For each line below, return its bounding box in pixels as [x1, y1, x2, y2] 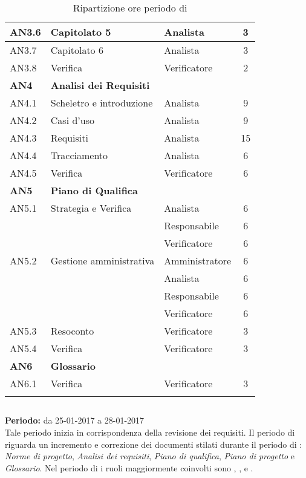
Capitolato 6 [50, 43, 103, 57]
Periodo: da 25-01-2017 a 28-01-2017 [5, 414, 145, 427]
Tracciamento [50, 148, 108, 162]
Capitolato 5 [50, 25, 111, 39]
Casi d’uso [50, 113, 94, 127]
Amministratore [164, 254, 232, 267]
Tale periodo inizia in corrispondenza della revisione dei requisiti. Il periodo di [5, 425, 295, 438]
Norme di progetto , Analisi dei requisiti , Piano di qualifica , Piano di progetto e [5, 450, 295, 462]
